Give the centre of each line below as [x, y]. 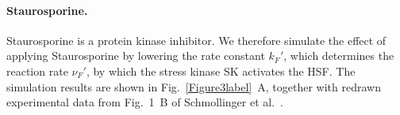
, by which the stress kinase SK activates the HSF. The [221, 70]
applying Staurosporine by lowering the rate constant [136, 56]
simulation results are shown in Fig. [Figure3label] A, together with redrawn [194, 86]
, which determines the [339, 56]
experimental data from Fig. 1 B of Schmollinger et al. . [145, 102]
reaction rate [37, 70]
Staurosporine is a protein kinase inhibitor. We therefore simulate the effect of [196, 40]
